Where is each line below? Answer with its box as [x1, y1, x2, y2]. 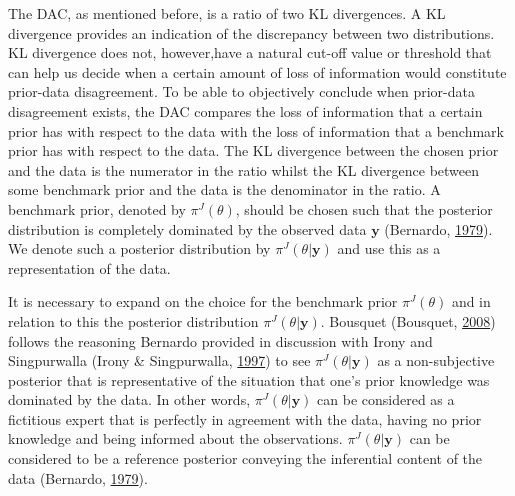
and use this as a [337, 238, 441, 259]
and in [451, 291, 491, 312]
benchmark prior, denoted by [8, 198, 186, 219]
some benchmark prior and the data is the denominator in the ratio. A [8, 179, 441, 200]
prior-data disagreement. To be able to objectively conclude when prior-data [8, 81, 475, 102]
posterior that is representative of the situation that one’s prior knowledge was [8, 369, 490, 390]
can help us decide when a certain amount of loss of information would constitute [8, 61, 507, 82]
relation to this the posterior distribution [8, 310, 259, 331]
